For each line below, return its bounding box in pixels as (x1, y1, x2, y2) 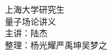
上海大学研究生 (5, 3, 65, 15)
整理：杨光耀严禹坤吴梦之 (5, 38, 107, 51)
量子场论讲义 (5, 15, 56, 27)
